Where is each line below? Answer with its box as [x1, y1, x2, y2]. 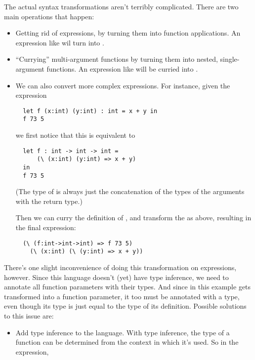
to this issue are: [4, 310, 54, 320]
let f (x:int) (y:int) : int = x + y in [23, 107, 158, 115]
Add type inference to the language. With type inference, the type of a [15, 327, 230, 337]
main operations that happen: [4, 11, 94, 21]
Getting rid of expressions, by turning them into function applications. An [15, 28, 241, 38]
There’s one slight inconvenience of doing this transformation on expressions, [4, 262, 237, 272]
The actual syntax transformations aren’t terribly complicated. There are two [4, 1, 239, 11]
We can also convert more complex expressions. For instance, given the [15, 80, 230, 90]
